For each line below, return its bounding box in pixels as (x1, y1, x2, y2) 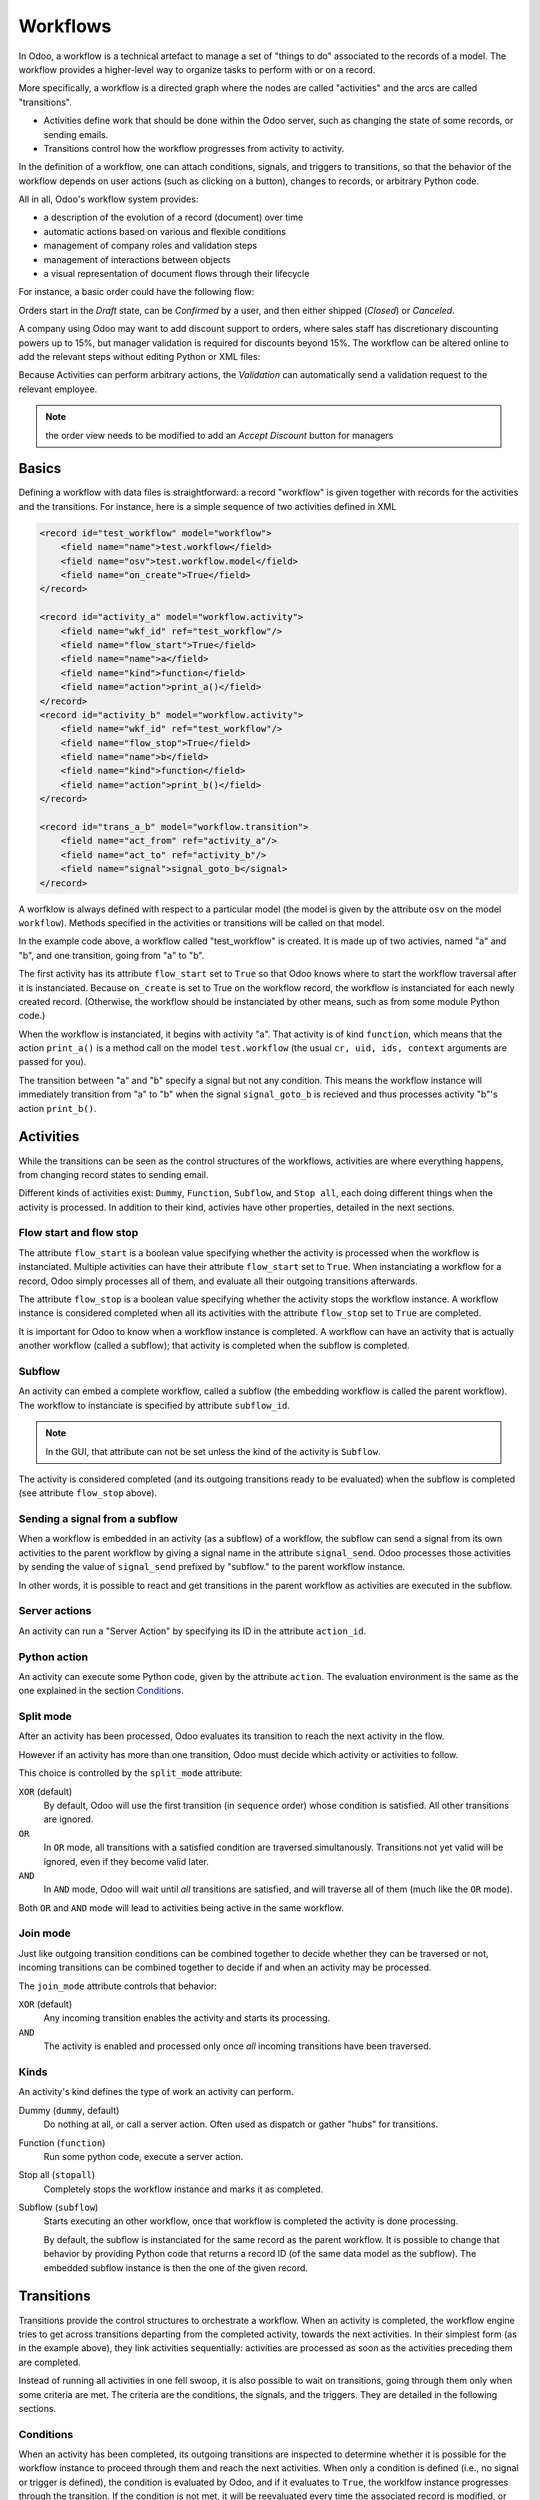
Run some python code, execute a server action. (43, 2150, 244, 2162)
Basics (18, 460, 62, 477)
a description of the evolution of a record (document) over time (43, 211, 304, 224)
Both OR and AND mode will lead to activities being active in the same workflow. (18, 1901, 344, 1914)
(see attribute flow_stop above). (18, 1487, 158, 1499)
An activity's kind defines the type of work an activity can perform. (18, 2086, 294, 2098)
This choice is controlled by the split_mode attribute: (18, 1767, 243, 1779)
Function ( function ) (18, 2136, 106, 2149)
